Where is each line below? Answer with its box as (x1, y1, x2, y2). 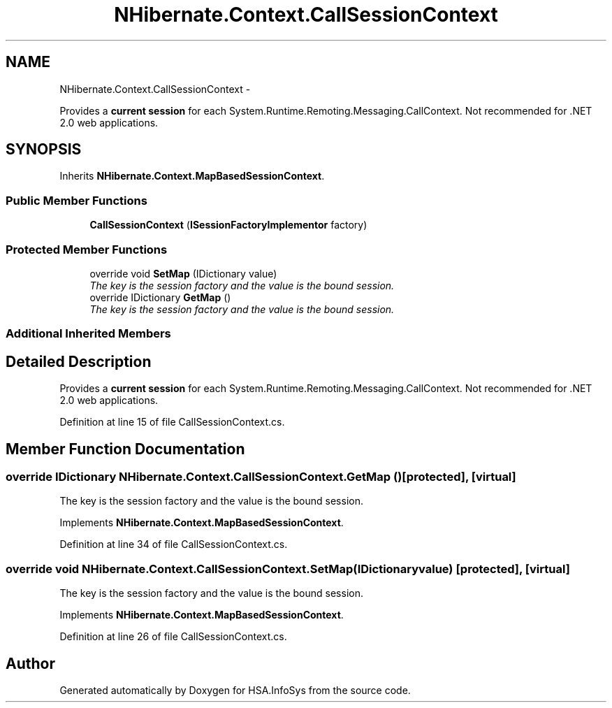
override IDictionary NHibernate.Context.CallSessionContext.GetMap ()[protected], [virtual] (6, 470, 516, 484)
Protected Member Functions (6, 242, 168, 257)
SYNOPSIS (6, 140, 82, 159)
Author (6, 654, 55, 672)
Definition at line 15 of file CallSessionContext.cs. (59, 416, 285, 428)
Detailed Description (6, 352, 152, 370)
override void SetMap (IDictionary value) (89, 267, 277, 280)
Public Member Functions (6, 193, 147, 208)
